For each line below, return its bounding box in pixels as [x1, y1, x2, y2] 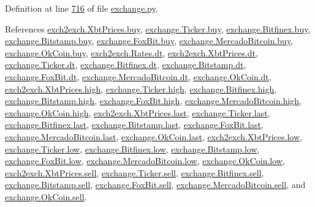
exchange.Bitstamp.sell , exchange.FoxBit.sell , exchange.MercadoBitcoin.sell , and [5, 178, 306, 191]
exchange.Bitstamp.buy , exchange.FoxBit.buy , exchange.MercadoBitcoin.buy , [5, 34, 294, 47]
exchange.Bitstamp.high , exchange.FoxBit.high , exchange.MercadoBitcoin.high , [5, 94, 302, 107]
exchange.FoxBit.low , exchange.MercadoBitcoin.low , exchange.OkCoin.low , [5, 154, 285, 167]
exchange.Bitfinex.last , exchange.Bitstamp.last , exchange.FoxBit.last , [5, 118, 264, 131]
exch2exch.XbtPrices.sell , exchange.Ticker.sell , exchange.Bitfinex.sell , [5, 166, 264, 179]
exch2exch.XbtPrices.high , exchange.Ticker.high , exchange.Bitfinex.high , [5, 82, 277, 95]
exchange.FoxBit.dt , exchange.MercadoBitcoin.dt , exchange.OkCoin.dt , [5, 70, 271, 83]
